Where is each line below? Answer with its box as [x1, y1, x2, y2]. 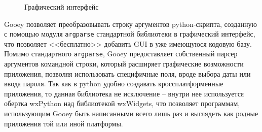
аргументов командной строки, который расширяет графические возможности [4, 58, 244, 69]
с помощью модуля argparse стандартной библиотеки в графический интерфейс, [4, 28, 255, 39]
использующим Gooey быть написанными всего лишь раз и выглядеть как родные [4, 108, 258, 119]
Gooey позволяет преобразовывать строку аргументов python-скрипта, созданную [4, 18, 257, 29]
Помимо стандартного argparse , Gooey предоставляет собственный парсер [4, 48, 238, 59]
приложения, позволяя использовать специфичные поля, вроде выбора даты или [4, 68, 251, 79]
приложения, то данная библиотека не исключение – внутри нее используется [4, 88, 244, 98]
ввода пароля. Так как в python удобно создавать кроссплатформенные [4, 78, 223, 89]
